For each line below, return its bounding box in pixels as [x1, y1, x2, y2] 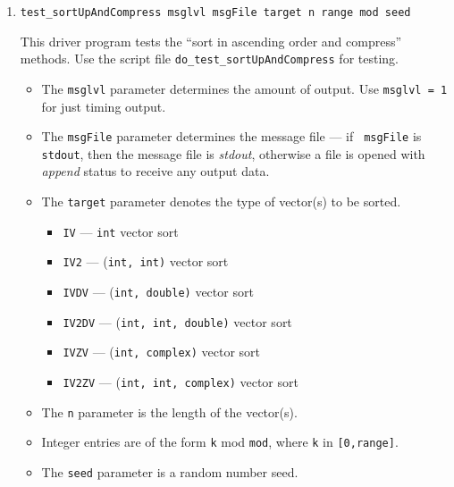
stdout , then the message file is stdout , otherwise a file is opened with [41, 144, 425, 163]
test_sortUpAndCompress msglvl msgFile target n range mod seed [20, 6, 411, 19]
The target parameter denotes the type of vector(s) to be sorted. [41, 192, 401, 211]
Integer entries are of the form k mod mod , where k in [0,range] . [41, 432, 399, 451]
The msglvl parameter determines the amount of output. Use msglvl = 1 [41, 79, 448, 97]
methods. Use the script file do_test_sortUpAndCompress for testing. [20, 49, 399, 68]
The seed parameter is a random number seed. [41, 462, 298, 481]
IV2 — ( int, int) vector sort [63, 252, 229, 271]
